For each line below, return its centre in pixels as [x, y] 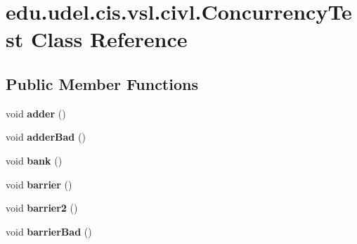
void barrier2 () [42, 208]
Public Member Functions [102, 83]
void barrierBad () [49, 231]
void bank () [34, 160]
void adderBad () [46, 137]
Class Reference [109, 39]
